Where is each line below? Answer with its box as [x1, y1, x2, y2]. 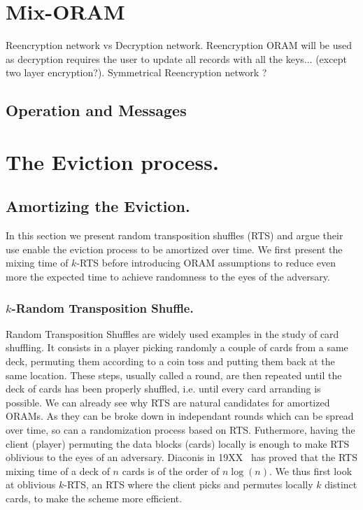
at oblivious [6, 477, 56, 492]
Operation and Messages [6, 99, 187, 121]
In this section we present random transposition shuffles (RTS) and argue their [6, 228, 343, 243]
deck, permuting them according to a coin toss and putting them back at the [6, 354, 335, 369]
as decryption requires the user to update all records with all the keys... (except [6, 51, 347, 66]
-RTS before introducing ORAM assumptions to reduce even [76, 255, 336, 270]
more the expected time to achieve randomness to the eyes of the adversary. [6, 269, 330, 284]
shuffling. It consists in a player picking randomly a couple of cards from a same [6, 340, 348, 355]
